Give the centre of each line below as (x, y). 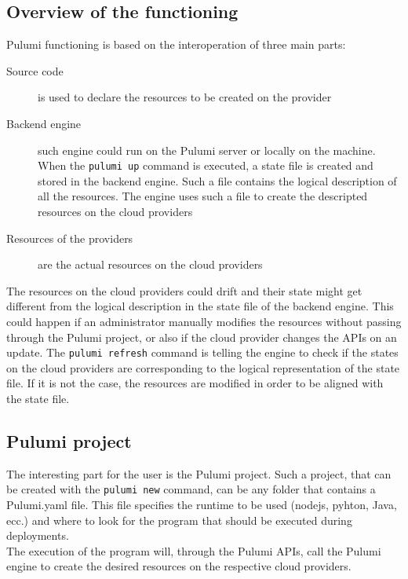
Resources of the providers (70, 238)
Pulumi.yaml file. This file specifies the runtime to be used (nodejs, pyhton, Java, (202, 505)
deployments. (38, 535)
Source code (35, 70)
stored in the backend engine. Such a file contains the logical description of (217, 180)
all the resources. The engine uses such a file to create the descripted (203, 196)
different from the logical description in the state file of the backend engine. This (200, 306)
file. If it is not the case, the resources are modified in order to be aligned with (195, 383)
